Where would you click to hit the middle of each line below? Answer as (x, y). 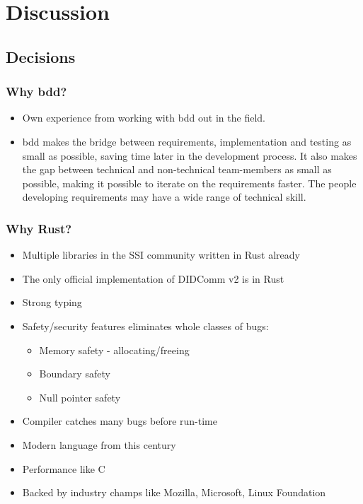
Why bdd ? (36, 92)
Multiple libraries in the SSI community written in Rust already (161, 255)
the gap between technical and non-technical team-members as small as (177, 169)
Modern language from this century (99, 444)
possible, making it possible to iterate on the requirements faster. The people (189, 183)
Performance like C (64, 468)
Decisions (41, 56)
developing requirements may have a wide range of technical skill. (164, 197)
